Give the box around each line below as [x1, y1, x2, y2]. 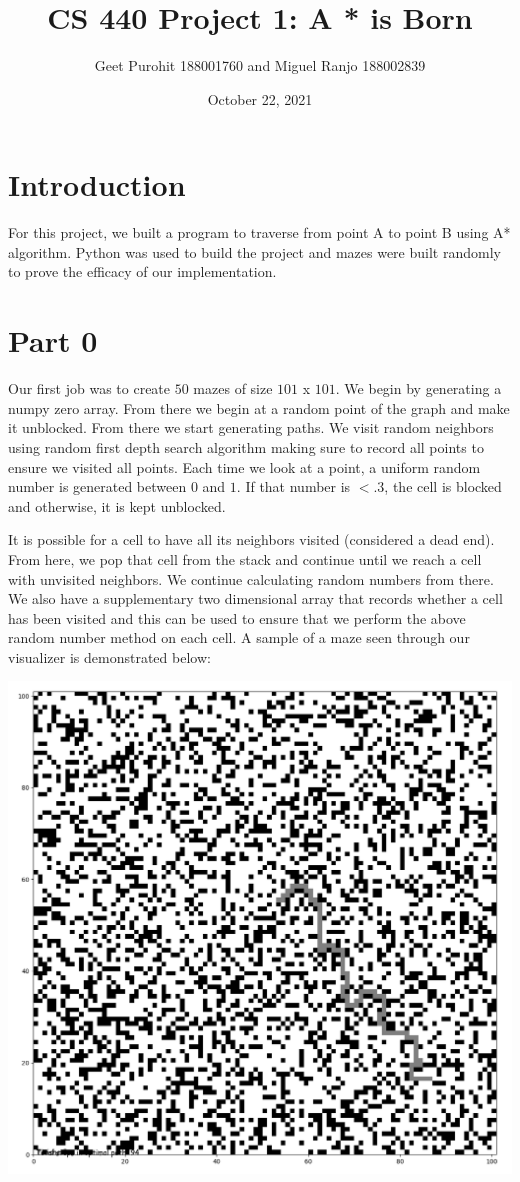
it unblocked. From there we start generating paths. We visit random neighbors [8, 417, 494, 438]
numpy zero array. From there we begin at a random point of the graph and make [8, 397, 510, 418]
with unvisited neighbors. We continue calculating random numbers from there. [8, 568, 494, 589]
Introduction [8, 164, 186, 205]
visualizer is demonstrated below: [8, 646, 211, 667]
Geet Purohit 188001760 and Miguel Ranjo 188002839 [94, 55, 426, 76]
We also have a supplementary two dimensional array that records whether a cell [8, 588, 503, 609]
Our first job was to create [8, 378, 171, 399]
